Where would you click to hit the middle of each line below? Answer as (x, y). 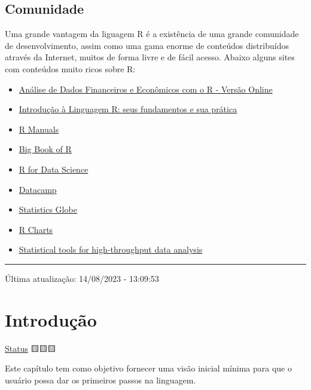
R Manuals (39, 129)
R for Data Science (54, 169)
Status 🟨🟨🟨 (31, 348)
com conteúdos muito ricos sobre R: (70, 68)
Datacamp (38, 189)
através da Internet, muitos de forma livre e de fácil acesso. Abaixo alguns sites (150, 57)
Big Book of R (45, 149)
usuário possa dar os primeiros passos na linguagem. (100, 380)
